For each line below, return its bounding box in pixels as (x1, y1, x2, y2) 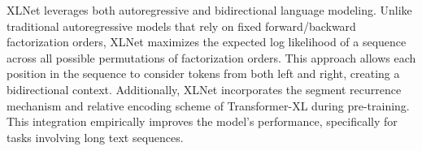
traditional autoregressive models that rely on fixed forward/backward (7, 17, 356, 34)
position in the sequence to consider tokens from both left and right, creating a (7, 65, 400, 82)
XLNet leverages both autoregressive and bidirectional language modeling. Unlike (7, 2, 412, 18)
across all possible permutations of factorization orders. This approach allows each (7, 49, 416, 66)
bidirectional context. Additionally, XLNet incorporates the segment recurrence (7, 80, 402, 97)
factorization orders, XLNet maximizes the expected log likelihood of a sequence (7, 33, 407, 50)
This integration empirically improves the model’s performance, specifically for (7, 113, 398, 130)
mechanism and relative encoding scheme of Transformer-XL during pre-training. (7, 97, 410, 114)
